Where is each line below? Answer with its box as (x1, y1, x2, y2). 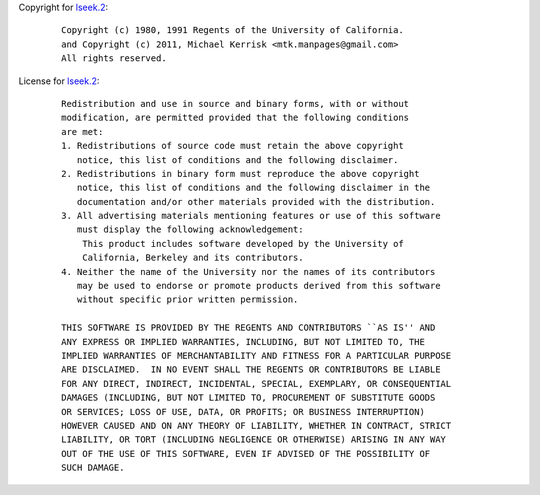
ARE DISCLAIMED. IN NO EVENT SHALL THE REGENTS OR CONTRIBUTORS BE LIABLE (61, 364, 441, 375)
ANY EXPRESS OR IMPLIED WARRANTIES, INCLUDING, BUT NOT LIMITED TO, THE (61, 336, 425, 347)
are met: (61, 126, 104, 137)
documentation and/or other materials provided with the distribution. (76, 196, 436, 207)
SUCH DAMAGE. (61, 462, 125, 474)
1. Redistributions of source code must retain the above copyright (61, 140, 404, 152)
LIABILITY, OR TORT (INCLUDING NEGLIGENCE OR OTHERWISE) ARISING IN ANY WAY (61, 434, 447, 445)
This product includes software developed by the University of (81, 238, 404, 249)
